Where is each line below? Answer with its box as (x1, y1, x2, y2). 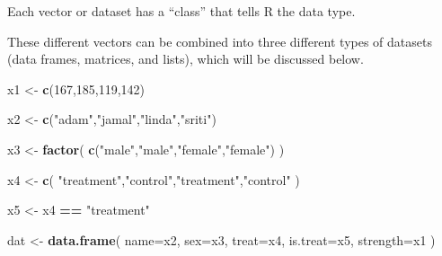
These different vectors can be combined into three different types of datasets (7, 31, 432, 50)
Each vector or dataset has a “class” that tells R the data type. (7, 2, 356, 20)
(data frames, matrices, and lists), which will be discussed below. (7, 49, 364, 68)
